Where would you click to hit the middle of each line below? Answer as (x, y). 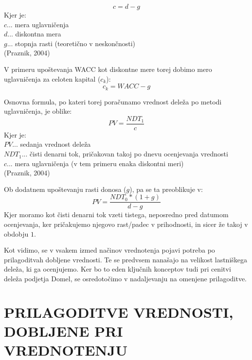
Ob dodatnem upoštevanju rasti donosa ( (65, 189)
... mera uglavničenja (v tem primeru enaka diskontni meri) (95, 163)
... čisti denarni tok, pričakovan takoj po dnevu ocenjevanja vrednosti (125, 154)
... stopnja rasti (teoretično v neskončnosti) (71, 43)
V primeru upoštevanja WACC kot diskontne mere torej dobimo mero (108, 69)
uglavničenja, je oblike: (38, 111)
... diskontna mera (34, 34)
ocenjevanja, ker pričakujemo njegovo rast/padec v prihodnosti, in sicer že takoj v (126, 224)
